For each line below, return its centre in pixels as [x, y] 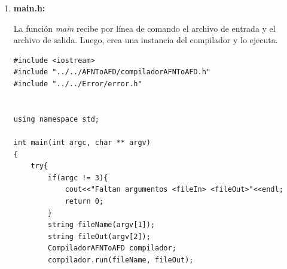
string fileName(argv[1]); [102, 225]
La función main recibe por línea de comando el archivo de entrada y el [144, 28]
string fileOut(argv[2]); [99, 236]
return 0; [84, 201]
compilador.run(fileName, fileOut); [121, 260]
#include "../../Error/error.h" [78, 84]
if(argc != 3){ [78, 178]
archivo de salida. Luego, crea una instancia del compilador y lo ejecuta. [146, 40]
